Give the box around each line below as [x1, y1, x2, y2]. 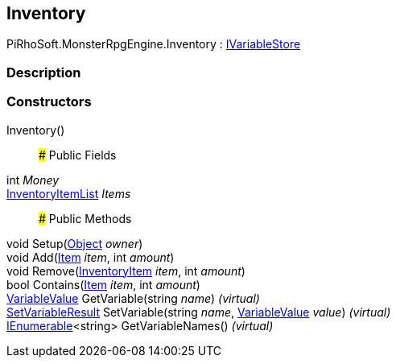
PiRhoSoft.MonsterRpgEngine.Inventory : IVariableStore [6, 37, 301, 52]
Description [6, 64, 81, 81]
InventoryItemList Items [6, 186, 131, 201]
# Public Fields [39, 147, 117, 162]
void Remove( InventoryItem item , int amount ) [6, 263, 245, 278]
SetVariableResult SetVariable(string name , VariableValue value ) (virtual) [6, 304, 391, 319]
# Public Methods [39, 211, 132, 225]
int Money [6, 172, 60, 187]
